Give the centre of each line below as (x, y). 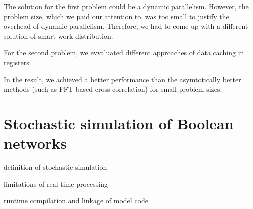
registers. (18, 62)
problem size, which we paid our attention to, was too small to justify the (117, 16)
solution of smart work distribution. (59, 36)
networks (35, 143)
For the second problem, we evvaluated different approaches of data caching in (124, 53)
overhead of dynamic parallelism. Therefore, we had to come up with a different (126, 26)
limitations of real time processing (56, 184)
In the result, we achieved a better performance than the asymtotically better (123, 79)
